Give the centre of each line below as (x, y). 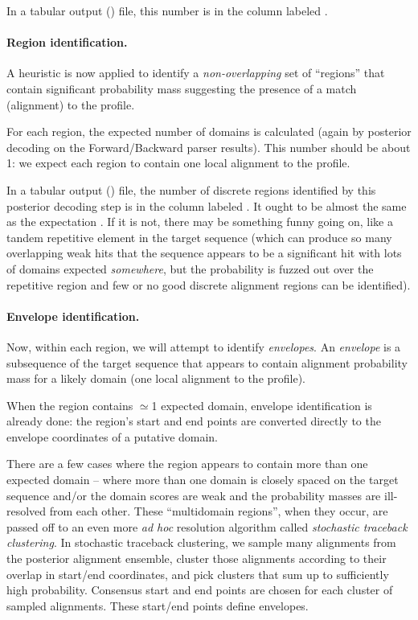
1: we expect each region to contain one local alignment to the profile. (178, 163)
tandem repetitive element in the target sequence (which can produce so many (199, 237)
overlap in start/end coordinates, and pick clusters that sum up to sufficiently (198, 574)
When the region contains (70, 405)
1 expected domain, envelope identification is (262, 405)
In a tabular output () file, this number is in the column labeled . (167, 10)
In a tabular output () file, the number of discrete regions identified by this (191, 189)
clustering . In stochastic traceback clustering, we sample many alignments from (201, 542)
